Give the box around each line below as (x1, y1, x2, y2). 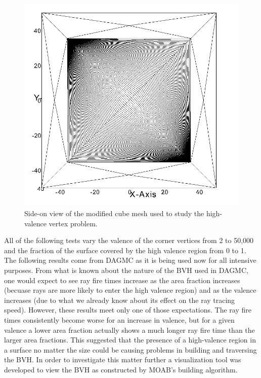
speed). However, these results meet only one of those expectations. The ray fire (4, 304, 251, 315)
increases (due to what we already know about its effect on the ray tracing (4, 294, 235, 305)
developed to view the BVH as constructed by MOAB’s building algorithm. (4, 364, 238, 374)
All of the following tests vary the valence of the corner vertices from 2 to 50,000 (4, 235, 254, 246)
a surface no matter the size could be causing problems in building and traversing (4, 344, 257, 355)
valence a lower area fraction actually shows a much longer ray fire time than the (4, 324, 255, 335)
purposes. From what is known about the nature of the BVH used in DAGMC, (4, 264, 248, 275)
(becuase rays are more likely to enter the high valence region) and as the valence (4, 285, 256, 295)
